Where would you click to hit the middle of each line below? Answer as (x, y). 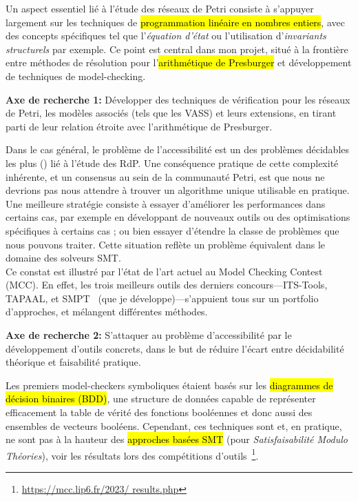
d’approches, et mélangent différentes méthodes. (107, 312)
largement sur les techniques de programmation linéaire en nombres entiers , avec (175, 22)
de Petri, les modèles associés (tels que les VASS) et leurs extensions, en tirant (171, 113)
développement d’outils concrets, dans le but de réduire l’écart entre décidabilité (175, 348)
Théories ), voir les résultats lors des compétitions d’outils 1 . (132, 454)
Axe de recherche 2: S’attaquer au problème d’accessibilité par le (149, 335)
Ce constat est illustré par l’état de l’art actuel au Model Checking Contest (164, 271)
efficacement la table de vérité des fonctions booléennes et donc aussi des (159, 412)
